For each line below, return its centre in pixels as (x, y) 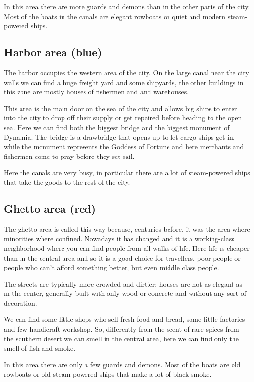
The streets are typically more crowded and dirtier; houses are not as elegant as (123, 283)
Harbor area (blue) (53, 52)
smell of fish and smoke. (40, 348)
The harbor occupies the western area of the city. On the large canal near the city (127, 72)
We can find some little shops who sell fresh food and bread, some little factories (125, 319)
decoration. (21, 303)
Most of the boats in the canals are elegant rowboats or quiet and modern (115, 16)
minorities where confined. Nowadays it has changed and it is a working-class (119, 238)
